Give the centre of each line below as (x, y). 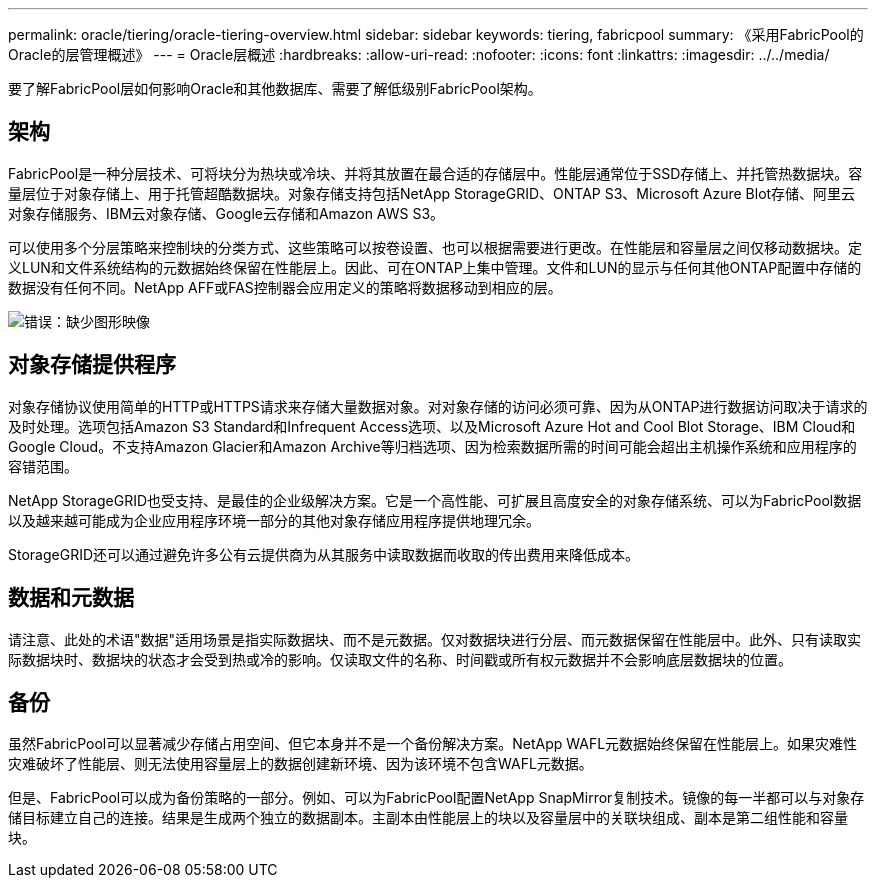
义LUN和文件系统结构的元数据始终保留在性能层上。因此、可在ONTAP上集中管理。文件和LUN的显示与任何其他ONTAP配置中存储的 (435, 267)
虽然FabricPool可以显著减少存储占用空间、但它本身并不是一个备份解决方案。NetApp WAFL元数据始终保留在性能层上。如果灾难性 (433, 744)
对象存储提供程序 (92, 365)
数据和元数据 (71, 598)
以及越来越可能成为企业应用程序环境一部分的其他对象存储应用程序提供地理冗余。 (274, 520)
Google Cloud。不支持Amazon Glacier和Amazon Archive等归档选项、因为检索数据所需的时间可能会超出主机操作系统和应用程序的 (432, 446)
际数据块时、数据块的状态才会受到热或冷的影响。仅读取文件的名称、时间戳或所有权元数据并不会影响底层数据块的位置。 (400, 659)
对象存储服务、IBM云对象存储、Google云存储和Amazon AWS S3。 (226, 213)
